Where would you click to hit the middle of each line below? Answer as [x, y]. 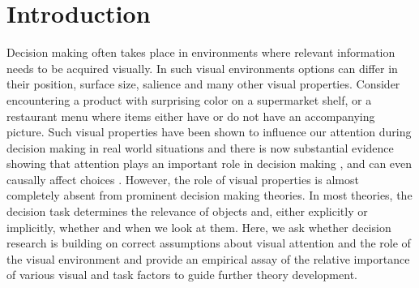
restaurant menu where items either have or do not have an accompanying [191, 116]
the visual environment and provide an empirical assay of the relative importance [208, 258]
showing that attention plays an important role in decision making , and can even [209, 163]
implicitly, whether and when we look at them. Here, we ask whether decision [199, 227]
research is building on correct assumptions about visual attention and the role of [209, 243]
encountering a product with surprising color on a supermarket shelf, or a [189, 99]
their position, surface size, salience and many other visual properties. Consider [203, 84]
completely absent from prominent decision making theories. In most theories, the [209, 195]
